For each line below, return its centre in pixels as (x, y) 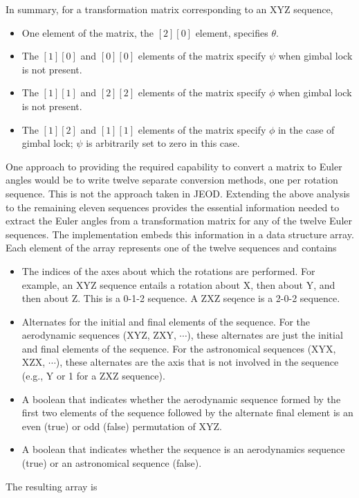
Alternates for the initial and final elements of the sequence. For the (166, 321)
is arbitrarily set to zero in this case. (163, 143)
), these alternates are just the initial (265, 335)
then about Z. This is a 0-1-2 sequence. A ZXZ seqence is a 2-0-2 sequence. (181, 298)
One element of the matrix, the (88, 32)
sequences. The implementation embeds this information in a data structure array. (180, 234)
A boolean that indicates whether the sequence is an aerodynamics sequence (183, 449)
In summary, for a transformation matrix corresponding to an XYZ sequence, (169, 9)
